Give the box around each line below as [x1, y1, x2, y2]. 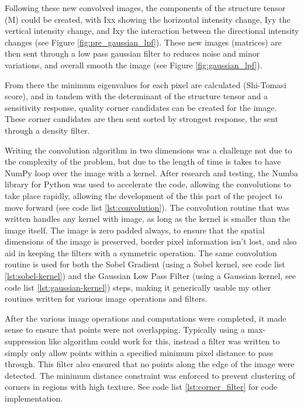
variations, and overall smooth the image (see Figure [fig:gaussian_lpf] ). [5, 58, 262, 71]
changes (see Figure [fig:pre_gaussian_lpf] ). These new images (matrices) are [5, 36, 282, 48]
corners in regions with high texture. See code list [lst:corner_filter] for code [5, 381, 278, 393]
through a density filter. [5, 124, 90, 136]
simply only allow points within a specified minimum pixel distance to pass [5, 346, 274, 358]
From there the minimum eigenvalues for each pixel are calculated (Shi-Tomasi [5, 78, 286, 90]
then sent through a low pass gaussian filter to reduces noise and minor [5, 47, 260, 60]
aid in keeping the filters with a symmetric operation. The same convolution [5, 246, 277, 259]
